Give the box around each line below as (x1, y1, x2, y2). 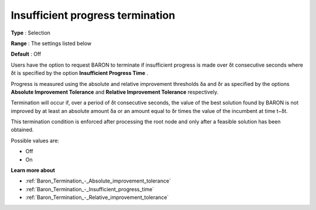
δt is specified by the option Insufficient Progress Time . (11, 70, 149, 77)
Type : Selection (11, 29, 51, 36)
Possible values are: (11, 137, 60, 144)
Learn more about (11, 167, 56, 174)
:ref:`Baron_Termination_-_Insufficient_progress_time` (25, 185, 154, 192)
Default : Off (11, 50, 42, 58)
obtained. (11, 126, 34, 133)
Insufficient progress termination (11, 9, 176, 22)
